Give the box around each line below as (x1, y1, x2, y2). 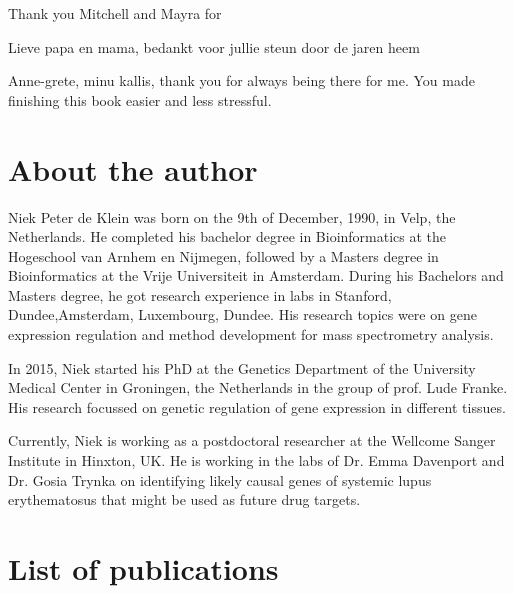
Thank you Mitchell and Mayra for (8, 3, 222, 23)
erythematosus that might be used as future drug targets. (8, 489, 361, 510)
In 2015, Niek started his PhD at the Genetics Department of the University (8, 357, 476, 378)
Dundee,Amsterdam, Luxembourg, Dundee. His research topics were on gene (8, 304, 477, 325)
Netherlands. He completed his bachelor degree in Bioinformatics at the (8, 226, 447, 247)
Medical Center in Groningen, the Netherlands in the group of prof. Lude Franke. (8, 377, 508, 398)
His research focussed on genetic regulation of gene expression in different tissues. (8, 396, 506, 417)
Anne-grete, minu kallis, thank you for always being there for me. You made (8, 70, 475, 91)
